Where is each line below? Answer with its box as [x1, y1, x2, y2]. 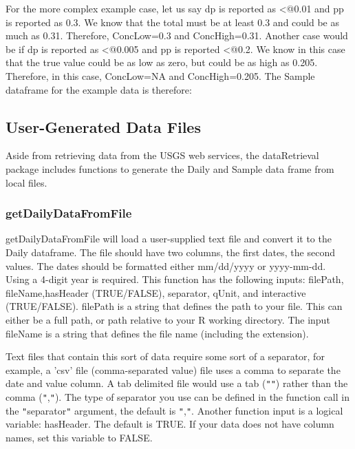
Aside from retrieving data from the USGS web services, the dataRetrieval [6, 148, 319, 163]
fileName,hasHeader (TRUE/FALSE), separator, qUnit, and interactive [6, 285, 306, 300]
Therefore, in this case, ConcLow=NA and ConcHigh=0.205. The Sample [6, 68, 315, 83]
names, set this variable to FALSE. [6, 430, 153, 444]
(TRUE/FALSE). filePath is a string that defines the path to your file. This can [6, 299, 343, 313]
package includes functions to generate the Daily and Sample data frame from [6, 161, 334, 176]
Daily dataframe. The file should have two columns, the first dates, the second [6, 244, 335, 259]
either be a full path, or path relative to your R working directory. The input [6, 312, 330, 326]
